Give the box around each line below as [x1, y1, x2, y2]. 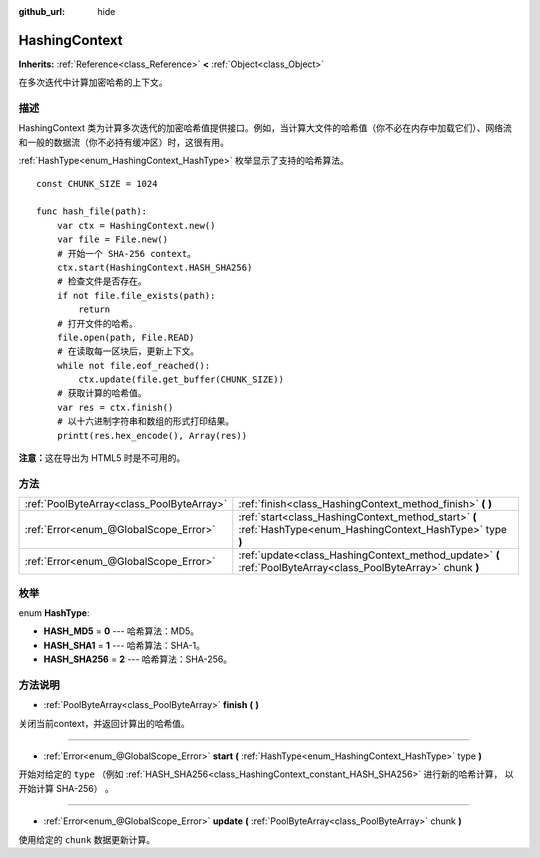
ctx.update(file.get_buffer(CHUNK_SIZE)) [78, 374, 285, 385]
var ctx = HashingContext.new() [56, 220, 216, 231]
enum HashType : [18, 606, 90, 619]
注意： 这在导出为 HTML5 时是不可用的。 [18, 452, 186, 464]
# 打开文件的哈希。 [56, 318, 139, 329]
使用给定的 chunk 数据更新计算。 [18, 833, 156, 845]
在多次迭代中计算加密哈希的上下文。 [18, 76, 168, 89]
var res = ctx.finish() [56, 401, 174, 413]
